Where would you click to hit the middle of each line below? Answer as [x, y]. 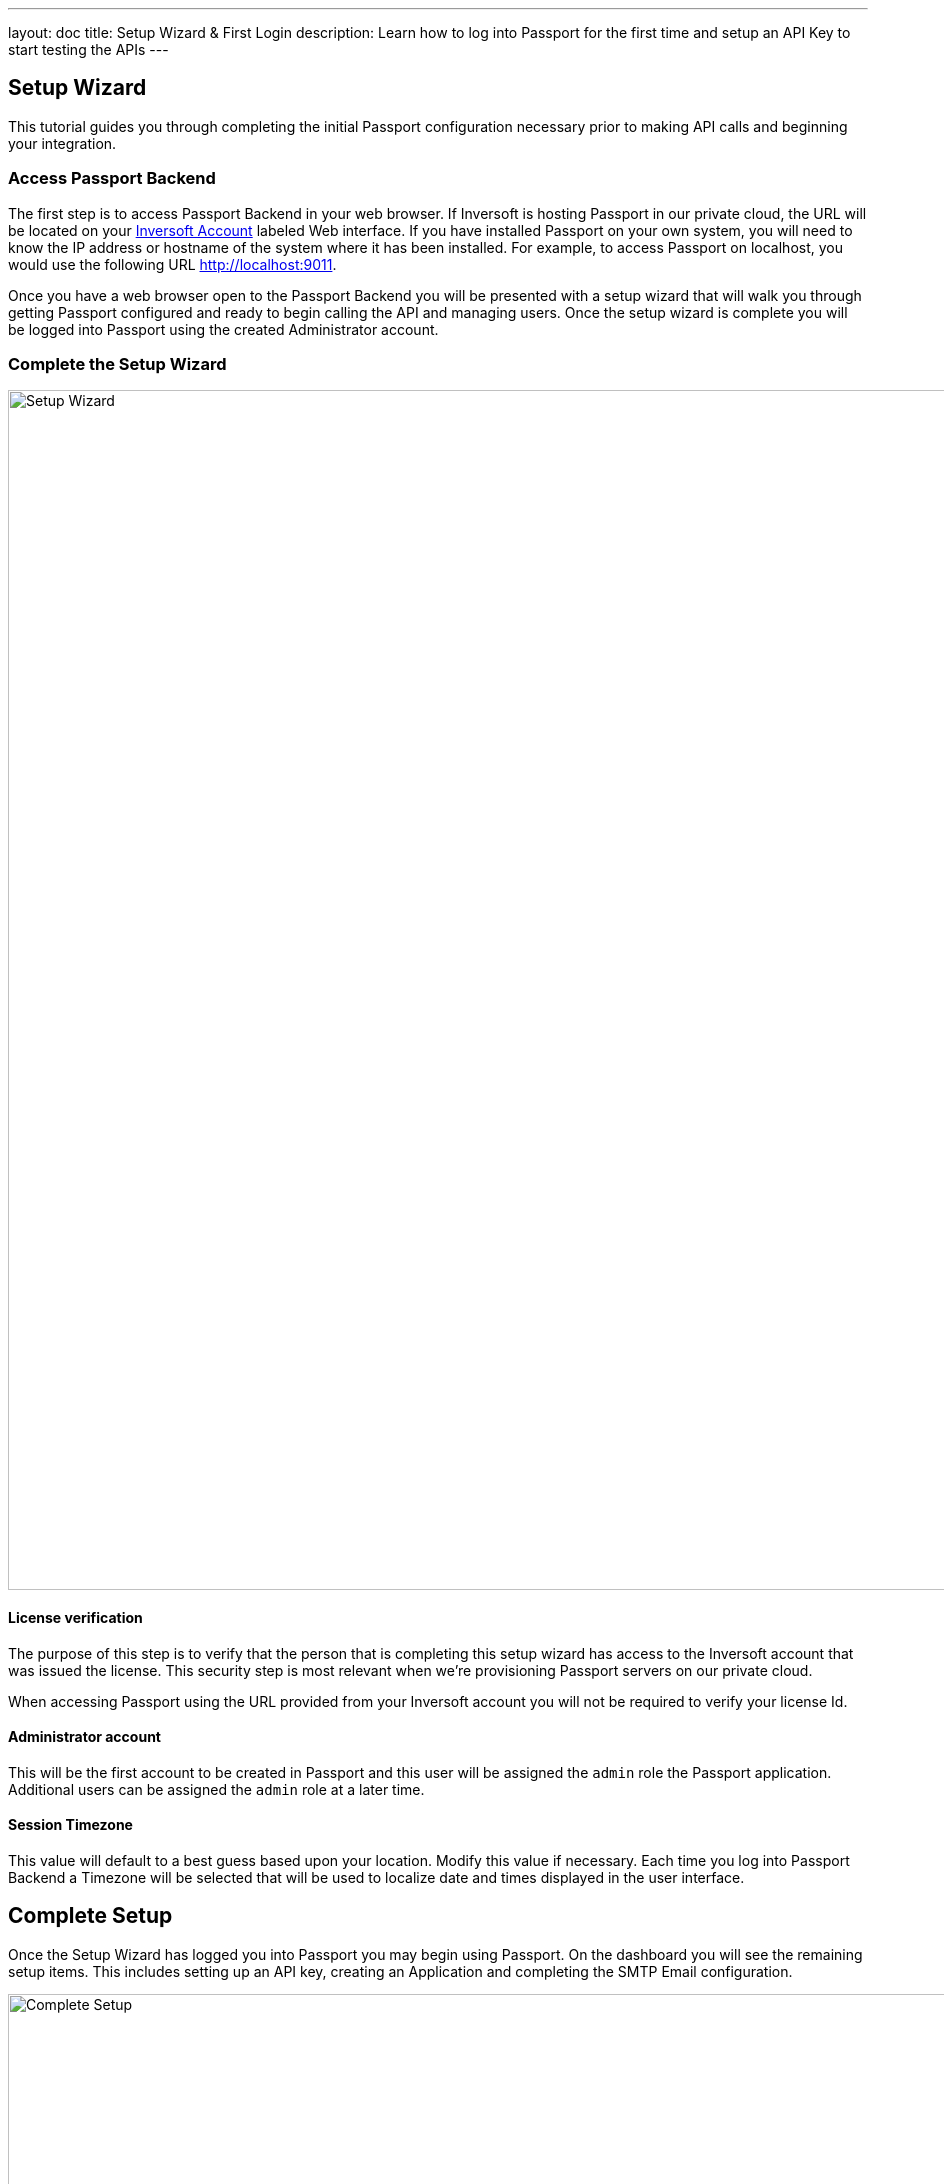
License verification [75, 1617]
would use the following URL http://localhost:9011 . [172, 264]
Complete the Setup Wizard [117, 363]
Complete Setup [90, 1916]
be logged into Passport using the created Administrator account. [223, 329]
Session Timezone [70, 1825]
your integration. [62, 143]
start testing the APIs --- [88, 49]
